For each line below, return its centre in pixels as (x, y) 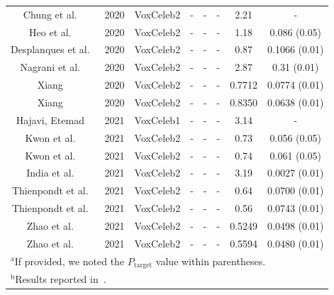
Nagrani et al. (50, 67)
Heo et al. (50, 32)
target (143, 266)
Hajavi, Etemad (50, 119)
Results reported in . (61, 279)
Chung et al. (50, 14)
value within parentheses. (211, 261)
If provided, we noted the (69, 261)
